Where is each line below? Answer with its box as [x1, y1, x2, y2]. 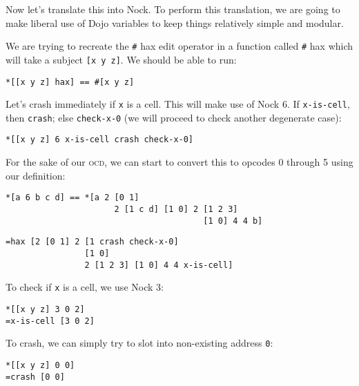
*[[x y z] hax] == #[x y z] [6, 77, 135, 87]
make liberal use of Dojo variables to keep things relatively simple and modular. [6, 15, 344, 30]
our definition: [6, 168, 66, 182]
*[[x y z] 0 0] [6, 360, 75, 370]
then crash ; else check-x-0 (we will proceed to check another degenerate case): [6, 110, 342, 124]
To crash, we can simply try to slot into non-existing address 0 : [6, 336, 273, 350]
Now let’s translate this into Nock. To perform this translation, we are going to [6, 2, 340, 16]
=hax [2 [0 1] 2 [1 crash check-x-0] [6, 237, 179, 247]
